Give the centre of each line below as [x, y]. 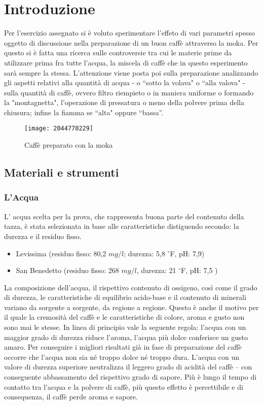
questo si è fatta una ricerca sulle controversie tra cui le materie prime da [118, 53]
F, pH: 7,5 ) [199, 270]
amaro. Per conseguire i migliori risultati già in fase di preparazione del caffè [123, 347]
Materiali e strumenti [62, 172]
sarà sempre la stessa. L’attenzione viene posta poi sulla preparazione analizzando [131, 72]
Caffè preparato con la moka [69, 145]
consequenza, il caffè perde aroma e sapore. [71, 397]
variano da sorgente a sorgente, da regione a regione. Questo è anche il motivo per [131, 307]
